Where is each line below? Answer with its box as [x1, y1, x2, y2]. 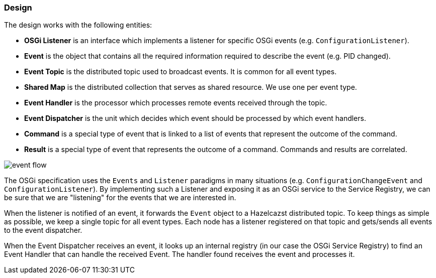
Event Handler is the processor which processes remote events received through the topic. [24, 98, 327, 107]
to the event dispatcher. [4, 226, 82, 235]
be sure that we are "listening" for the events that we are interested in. [4, 193, 236, 202]
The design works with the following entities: [4, 21, 152, 30]
